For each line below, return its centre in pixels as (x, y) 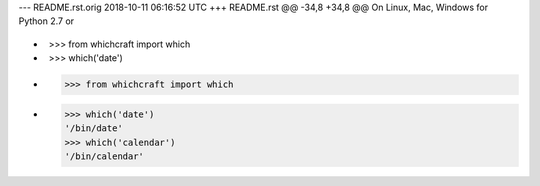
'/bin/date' (94, 128)
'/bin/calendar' (104, 156)
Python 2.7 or (46, 21)
